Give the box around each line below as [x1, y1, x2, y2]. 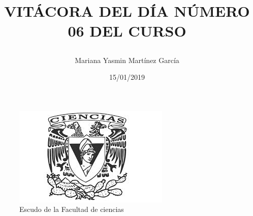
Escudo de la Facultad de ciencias [19, 204, 124, 214]
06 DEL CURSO [68, 20, 186, 41]
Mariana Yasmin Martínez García [75, 54, 179, 65]
